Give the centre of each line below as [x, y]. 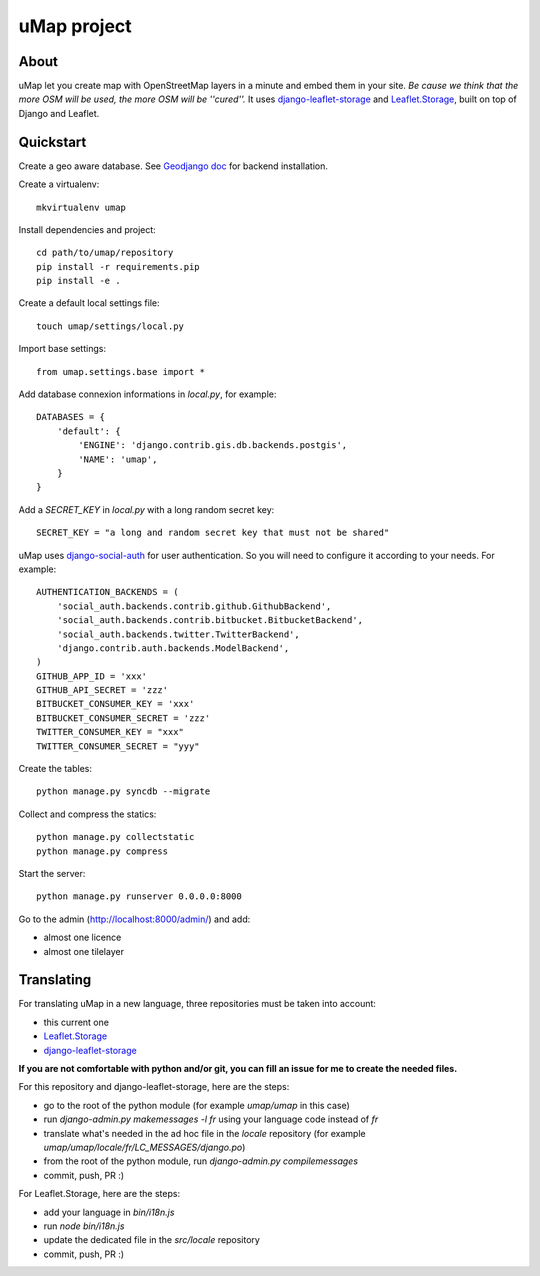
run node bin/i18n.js [84, 1226]
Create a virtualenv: [59, 184]
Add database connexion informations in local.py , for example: [147, 394]
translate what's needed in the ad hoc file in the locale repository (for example [204, 1133]
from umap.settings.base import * [120, 371]
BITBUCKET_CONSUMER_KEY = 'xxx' [115, 704]
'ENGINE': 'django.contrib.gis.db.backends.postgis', [213, 445]
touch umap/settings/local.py [110, 326]
